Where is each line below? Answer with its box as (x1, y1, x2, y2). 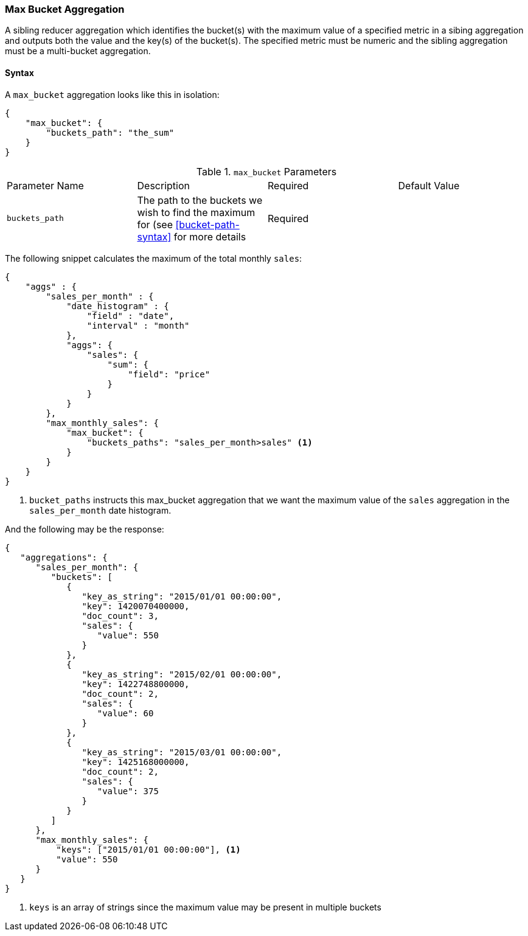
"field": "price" (128, 369, 210, 379)
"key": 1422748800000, (82, 679, 190, 689)
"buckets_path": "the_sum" (46, 127, 175, 138)
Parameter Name (7, 179, 84, 192)
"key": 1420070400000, (82, 601, 190, 611)
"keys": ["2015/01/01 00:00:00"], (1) (56, 844, 241, 854)
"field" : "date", (86, 310, 175, 321)
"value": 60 (97, 708, 154, 718)
